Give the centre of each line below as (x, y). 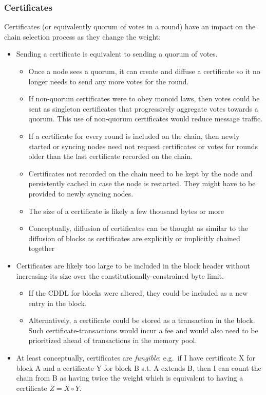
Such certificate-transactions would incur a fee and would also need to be (143, 330)
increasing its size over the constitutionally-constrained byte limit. (120, 275)
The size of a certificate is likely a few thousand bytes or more (126, 211)
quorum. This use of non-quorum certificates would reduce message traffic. (146, 119)
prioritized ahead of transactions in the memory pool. (113, 340)
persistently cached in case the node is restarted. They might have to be (142, 183)
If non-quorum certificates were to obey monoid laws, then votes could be (144, 98)
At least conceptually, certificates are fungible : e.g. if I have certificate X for (136, 358)
